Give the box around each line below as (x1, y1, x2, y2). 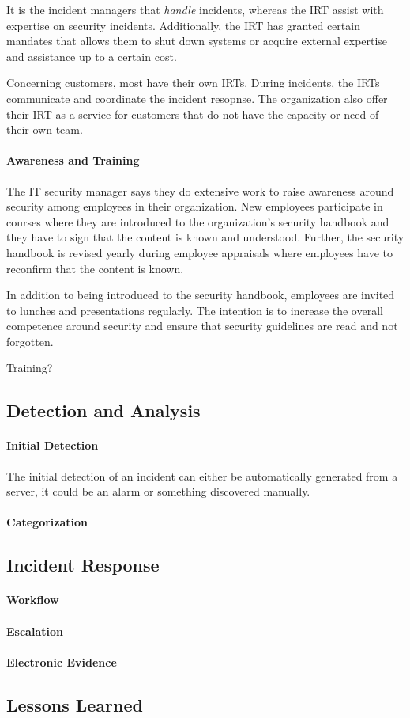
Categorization (6, 514, 88, 530)
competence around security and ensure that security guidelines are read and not (6, 317, 398, 334)
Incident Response (6, 553, 160, 577)
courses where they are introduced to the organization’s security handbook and (6, 213, 389, 230)
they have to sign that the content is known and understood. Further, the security (6, 229, 404, 245)
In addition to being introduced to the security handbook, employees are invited (6, 287, 395, 303)
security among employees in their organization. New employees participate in (6, 198, 383, 215)
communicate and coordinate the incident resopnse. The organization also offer (6, 89, 388, 106)
